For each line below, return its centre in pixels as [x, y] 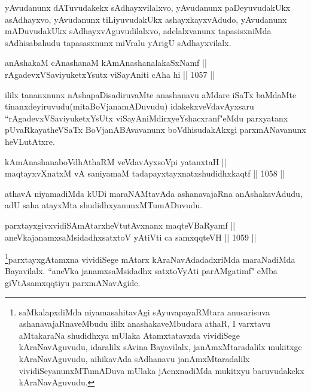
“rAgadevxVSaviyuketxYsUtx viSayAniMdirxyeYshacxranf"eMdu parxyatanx [147, 118]
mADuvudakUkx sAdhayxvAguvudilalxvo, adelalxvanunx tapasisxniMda [138, 31]
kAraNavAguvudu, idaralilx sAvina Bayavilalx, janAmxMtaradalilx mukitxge [160, 347]
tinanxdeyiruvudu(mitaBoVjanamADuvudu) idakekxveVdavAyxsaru [129, 106]
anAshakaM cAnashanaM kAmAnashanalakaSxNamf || [106, 63]
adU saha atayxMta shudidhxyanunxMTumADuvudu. [104, 205]
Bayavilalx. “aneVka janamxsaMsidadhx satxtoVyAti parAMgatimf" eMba [141, 271]
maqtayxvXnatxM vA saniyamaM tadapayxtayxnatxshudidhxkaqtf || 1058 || [145, 173]
